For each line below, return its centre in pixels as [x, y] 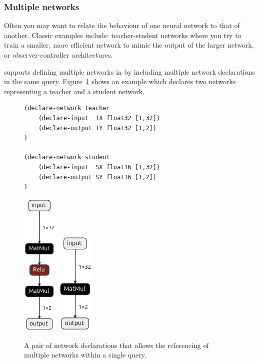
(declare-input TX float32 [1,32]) [99, 118]
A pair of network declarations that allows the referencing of [116, 345]
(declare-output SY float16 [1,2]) [97, 177]
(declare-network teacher [67, 108]
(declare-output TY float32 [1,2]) [97, 128]
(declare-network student [67, 157]
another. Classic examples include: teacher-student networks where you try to [123, 35]
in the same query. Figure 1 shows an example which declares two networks [120, 81]
